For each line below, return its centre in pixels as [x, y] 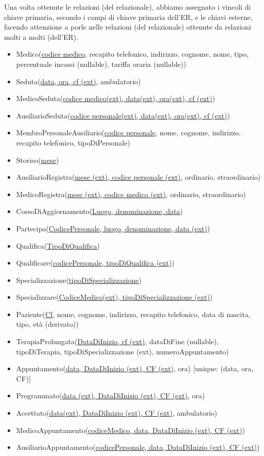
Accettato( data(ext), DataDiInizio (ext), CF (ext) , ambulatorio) [117, 413]
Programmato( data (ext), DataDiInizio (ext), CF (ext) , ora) [111, 395]
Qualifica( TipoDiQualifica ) [58, 245]
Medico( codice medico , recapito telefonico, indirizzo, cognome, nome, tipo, [132, 54]
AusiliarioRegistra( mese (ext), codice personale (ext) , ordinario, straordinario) [138, 177]
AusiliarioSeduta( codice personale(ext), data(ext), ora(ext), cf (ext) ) [123, 115]
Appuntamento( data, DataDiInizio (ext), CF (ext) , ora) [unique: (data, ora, [135, 368]
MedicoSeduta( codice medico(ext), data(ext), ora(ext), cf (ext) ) [116, 98]
